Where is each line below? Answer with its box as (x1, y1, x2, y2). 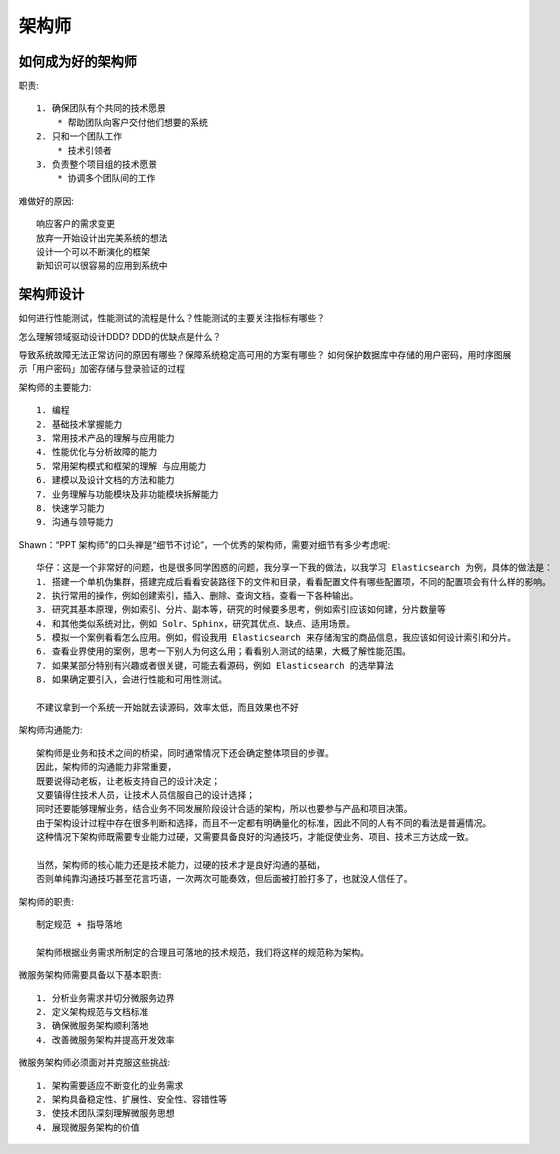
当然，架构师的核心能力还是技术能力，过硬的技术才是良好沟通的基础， (36, 859, 325, 870)
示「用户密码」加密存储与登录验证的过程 (18, 363, 185, 375)
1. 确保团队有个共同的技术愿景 (36, 103, 167, 114)
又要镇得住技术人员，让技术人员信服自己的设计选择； (36, 789, 255, 800)
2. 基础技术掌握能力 (36, 418, 123, 430)
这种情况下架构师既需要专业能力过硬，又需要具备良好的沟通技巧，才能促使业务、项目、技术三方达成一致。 (36, 831, 474, 843)
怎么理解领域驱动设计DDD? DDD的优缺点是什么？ (18, 330, 222, 342)
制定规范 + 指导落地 (36, 919, 123, 930)
